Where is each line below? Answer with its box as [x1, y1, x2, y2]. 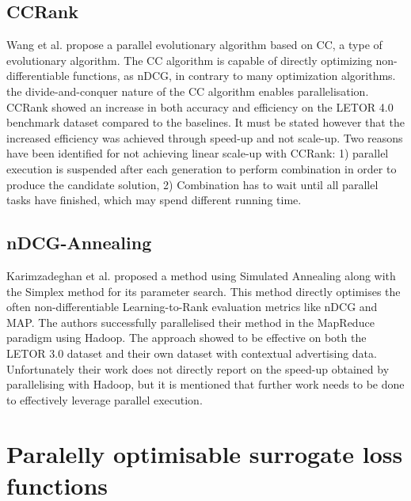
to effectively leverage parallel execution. [6, 391, 203, 408]
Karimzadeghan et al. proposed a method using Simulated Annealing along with [6, 267, 396, 283]
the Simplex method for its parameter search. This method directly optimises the [6, 283, 401, 299]
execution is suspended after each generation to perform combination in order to [6, 160, 397, 176]
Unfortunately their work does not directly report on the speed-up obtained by [6, 360, 390, 377]
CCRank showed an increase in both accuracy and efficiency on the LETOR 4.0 [6, 98, 394, 115]
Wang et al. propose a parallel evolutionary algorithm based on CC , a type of [6, 36, 382, 53]
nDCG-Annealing [6, 230, 152, 255]
